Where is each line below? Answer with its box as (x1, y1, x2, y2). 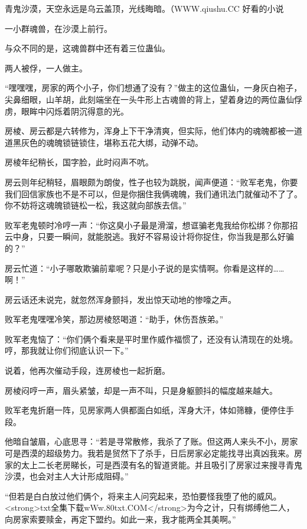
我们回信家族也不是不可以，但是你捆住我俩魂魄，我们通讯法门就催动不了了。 (5, 187, 302, 200)
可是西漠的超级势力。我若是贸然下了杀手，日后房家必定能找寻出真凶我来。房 (5, 447, 302, 459)
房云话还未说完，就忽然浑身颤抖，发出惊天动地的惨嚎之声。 (5, 293, 236, 305)
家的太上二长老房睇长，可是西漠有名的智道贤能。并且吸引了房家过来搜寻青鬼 (5, 458, 302, 471)
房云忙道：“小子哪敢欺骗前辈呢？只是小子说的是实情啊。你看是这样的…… (5, 262, 285, 274)
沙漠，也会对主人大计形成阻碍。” (5, 470, 129, 482)
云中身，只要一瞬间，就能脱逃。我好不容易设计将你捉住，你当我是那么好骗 (5, 230, 294, 243)
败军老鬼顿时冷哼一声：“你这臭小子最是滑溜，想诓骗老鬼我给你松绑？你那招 (5, 218, 298, 231)
